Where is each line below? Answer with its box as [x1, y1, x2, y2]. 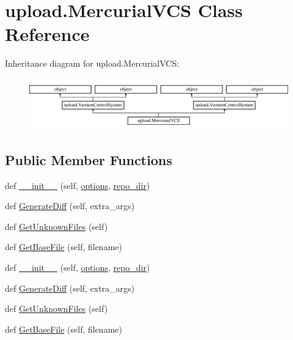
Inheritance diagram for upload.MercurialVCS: [5, 57, 179, 70]
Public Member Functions [5, 150, 172, 169]
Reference [5, 21, 90, 46]
